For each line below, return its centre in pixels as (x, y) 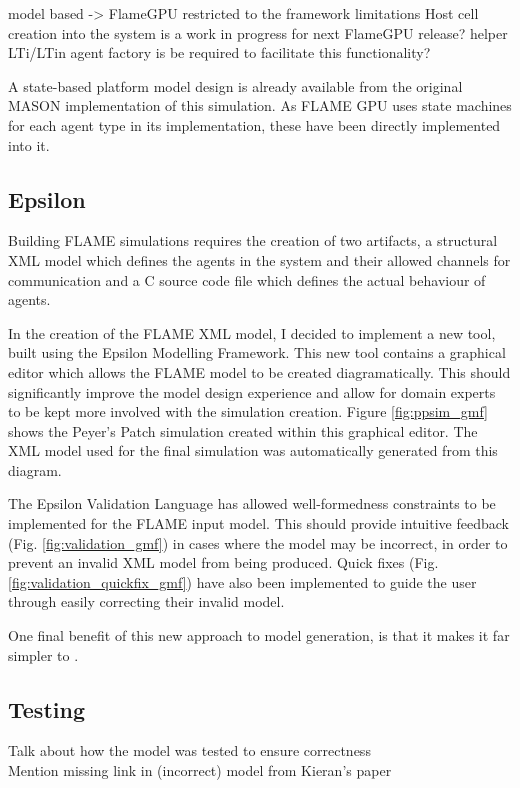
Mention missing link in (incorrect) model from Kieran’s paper (200, 770)
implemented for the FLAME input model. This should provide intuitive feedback (258, 523)
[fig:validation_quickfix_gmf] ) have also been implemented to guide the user (242, 581)
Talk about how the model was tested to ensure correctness (189, 750)
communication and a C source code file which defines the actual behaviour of (247, 279)
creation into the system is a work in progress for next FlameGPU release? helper (258, 32)
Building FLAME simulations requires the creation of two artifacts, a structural (253, 240)
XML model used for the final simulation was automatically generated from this (253, 450)
